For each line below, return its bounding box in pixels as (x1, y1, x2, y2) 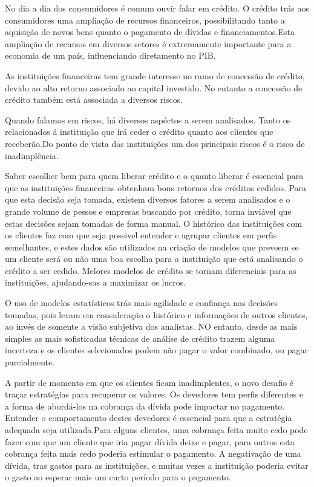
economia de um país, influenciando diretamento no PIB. (5, 49, 216, 62)
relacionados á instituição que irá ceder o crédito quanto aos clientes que (5, 125, 273, 138)
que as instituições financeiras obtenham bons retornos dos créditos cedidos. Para (5, 181, 307, 194)
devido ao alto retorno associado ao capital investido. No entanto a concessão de (5, 81, 303, 94)
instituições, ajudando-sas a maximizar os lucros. (5, 276, 186, 289)
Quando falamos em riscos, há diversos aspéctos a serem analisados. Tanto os (5, 113, 291, 126)
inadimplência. (5, 149, 59, 162)
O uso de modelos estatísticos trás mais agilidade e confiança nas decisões (5, 296, 278, 309)
